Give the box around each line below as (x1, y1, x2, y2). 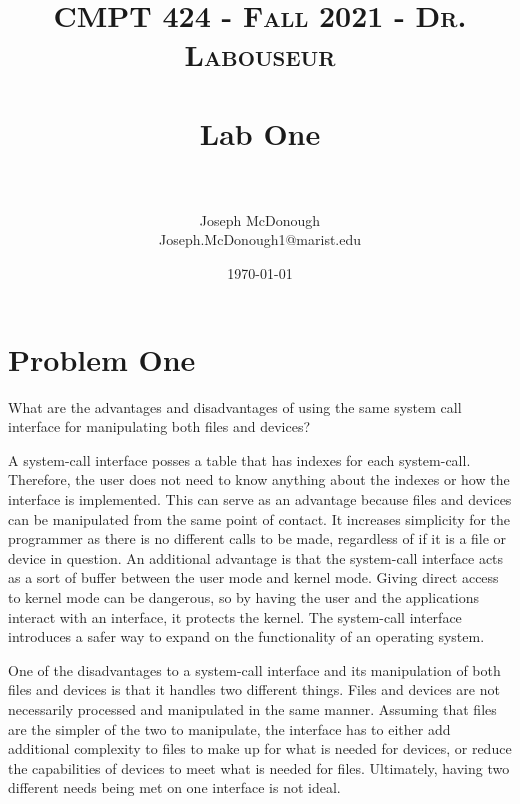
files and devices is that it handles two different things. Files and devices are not (8, 679, 500, 700)
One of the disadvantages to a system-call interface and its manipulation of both (8, 659, 501, 680)
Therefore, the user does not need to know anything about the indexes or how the (8, 469, 510, 490)
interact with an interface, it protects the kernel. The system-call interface (8, 606, 462, 627)
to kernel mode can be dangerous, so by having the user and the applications (8, 586, 479, 607)
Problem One (8, 338, 196, 379)
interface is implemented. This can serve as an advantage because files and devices (8, 488, 512, 509)
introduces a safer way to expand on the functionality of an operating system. (8, 626, 485, 647)
